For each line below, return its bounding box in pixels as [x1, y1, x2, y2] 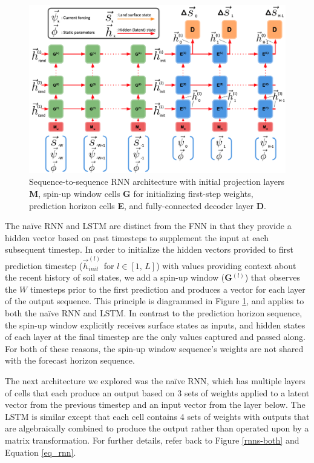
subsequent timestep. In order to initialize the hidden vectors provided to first [5, 243, 293, 256]
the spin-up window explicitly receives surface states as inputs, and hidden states [5, 318, 306, 331]
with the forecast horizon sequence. [5, 354, 135, 367]
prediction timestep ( [5, 259, 83, 271]
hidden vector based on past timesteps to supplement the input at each [5, 231, 269, 244]
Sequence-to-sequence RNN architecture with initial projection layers [29, 175, 285, 188]
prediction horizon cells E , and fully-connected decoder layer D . [29, 199, 266, 212]
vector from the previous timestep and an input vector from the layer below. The [5, 398, 306, 411]
